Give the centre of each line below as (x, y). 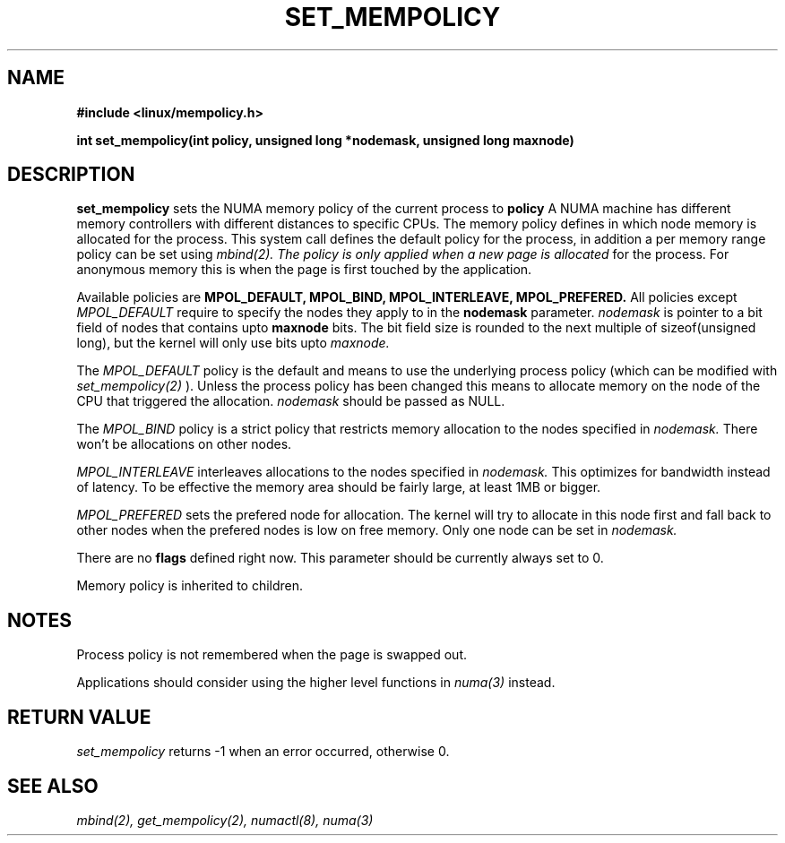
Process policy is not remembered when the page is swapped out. (272, 655)
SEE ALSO (53, 786)
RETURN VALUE (79, 717)
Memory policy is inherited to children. (190, 586)
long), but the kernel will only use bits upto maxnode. (233, 343)
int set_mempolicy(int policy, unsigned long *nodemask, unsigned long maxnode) (325, 140)
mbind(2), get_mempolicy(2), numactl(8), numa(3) (225, 820)
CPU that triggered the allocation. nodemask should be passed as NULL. (291, 401)
